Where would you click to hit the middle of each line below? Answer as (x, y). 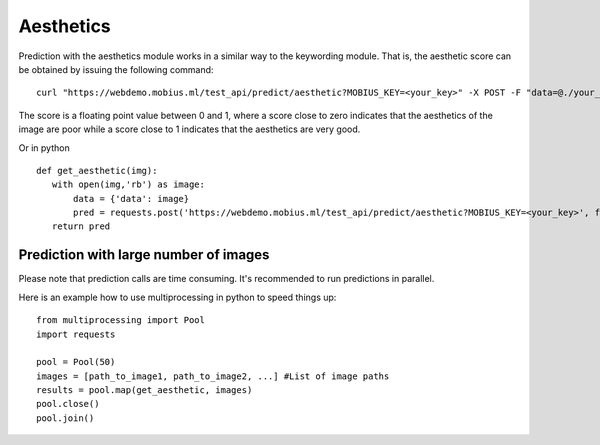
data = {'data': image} (131, 198)
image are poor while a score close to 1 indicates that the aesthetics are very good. (189, 129)
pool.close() (68, 404)
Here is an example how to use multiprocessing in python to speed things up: (177, 297)
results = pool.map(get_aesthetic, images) (144, 390)
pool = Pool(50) (76, 362)
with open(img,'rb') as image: (128, 184)
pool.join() (65, 418)
